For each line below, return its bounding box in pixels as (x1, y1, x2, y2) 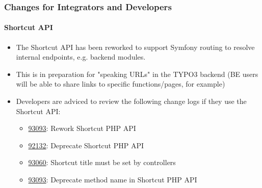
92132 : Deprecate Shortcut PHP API (28, 140, 144, 150)
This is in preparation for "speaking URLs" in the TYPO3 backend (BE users (16, 68, 258, 79)
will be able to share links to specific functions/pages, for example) (16, 78, 225, 89)
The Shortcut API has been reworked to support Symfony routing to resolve (16, 41, 255, 52)
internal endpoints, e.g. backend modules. (16, 51, 146, 62)
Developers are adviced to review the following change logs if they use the (16, 96, 247, 106)
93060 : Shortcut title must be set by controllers (28, 157, 176, 168)
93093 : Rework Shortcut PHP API (28, 123, 136, 133)
